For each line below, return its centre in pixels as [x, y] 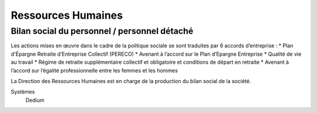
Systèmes [23, 92]
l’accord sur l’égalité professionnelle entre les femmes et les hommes [95, 70]
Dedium [35, 100]
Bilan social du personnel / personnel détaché [102, 31]
